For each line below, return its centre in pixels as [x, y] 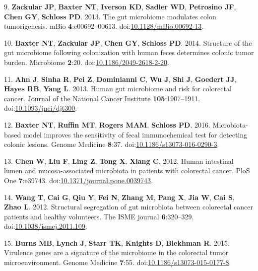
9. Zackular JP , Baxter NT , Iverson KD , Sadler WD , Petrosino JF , [120, 6]
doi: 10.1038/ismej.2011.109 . [46, 226]
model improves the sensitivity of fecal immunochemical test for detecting [135, 134]
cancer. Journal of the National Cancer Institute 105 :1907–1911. [102, 98]
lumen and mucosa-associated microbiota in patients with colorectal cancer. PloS [127, 170]
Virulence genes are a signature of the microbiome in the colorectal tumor [116, 252]
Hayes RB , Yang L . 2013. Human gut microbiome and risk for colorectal [118, 89]
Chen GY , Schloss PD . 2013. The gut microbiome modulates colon [110, 16]
